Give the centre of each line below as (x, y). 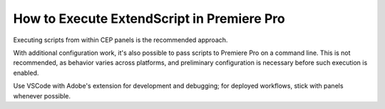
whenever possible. (42, 95)
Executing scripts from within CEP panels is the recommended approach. (120, 40)
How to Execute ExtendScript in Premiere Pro (149, 19)
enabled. (26, 73)
